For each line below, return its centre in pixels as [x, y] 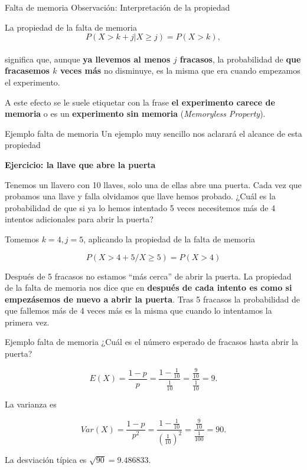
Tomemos [22, 239]
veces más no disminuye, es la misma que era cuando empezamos [180, 70]
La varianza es [31, 404]
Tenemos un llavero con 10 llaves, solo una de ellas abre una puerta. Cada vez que [153, 184]
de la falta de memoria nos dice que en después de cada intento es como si [148, 287]
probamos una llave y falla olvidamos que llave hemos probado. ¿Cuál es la [140, 196]
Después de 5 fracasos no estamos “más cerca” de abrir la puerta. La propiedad [148, 276]
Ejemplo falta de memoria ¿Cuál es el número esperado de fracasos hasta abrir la [152, 342]
